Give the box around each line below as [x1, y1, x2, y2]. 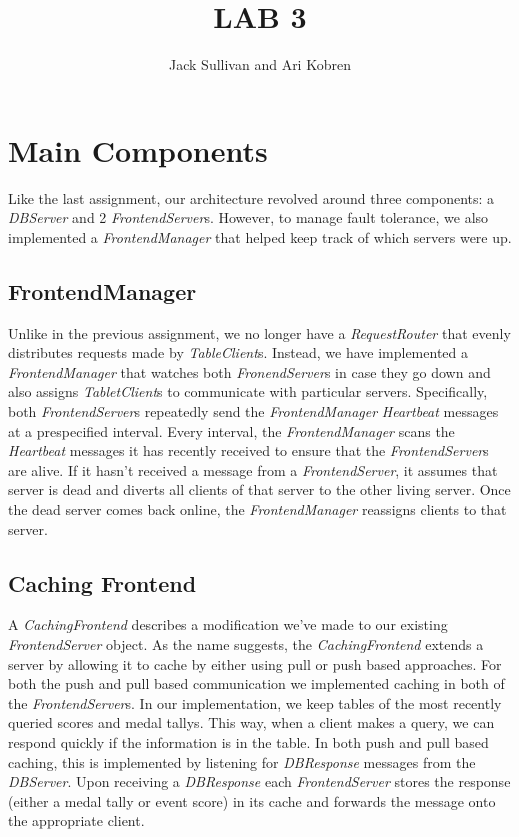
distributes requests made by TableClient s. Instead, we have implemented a [8, 342, 468, 363]
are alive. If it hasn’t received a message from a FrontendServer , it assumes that [8, 459, 498, 480]
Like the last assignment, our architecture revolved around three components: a [8, 187, 495, 208]
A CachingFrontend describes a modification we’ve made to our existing [8, 614, 448, 635]
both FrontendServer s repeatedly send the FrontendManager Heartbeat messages [8, 401, 499, 422]
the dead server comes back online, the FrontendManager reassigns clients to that [8, 498, 507, 519]
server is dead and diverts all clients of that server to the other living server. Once [8, 479, 511, 500]
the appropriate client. [8, 810, 145, 831]
